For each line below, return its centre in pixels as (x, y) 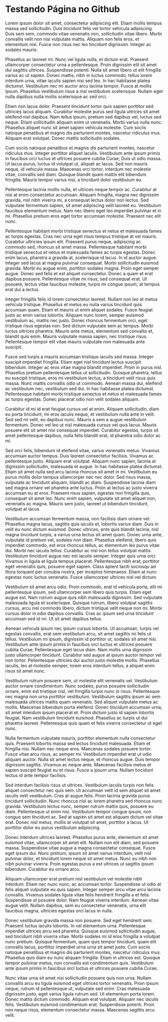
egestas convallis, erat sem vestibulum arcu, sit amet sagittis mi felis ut (78, 633)
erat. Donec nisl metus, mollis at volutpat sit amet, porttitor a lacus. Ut (77, 822)
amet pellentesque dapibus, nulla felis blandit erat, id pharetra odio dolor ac (83, 435)
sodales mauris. (21, 50)
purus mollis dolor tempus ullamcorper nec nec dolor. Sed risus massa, (78, 477)
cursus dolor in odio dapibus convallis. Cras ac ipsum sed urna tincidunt (79, 613)
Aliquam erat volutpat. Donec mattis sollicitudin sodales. (63, 138)
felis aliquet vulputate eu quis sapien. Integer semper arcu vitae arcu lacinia (83, 889)
